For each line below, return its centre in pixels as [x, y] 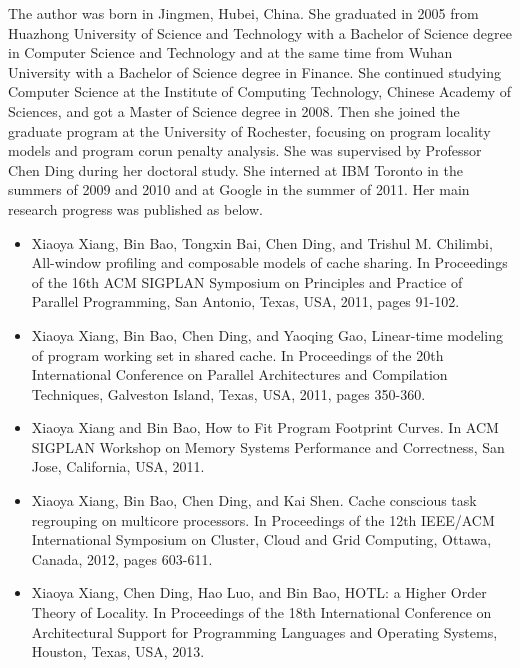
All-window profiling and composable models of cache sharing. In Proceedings [269, 262]
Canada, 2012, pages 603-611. [122, 558]
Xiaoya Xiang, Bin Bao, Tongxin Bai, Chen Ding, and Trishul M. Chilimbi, [262, 242]
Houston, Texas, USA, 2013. [118, 651]
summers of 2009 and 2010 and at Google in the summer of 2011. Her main [239, 189]
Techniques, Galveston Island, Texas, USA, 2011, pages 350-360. [228, 393]
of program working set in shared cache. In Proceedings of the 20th [237, 354]
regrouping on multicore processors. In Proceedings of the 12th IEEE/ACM [263, 519]
